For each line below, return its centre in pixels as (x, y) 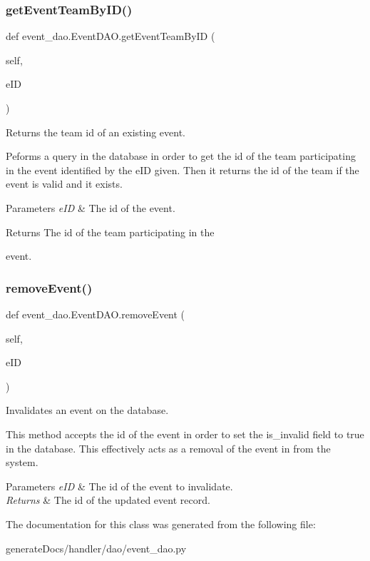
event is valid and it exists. (64, 184)
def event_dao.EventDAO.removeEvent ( (96, 314)
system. (22, 462)
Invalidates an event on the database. (87, 410)
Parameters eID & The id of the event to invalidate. (119, 486)
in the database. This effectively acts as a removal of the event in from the (168, 448)
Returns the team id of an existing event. (96, 132)
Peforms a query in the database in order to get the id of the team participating (181, 156)
